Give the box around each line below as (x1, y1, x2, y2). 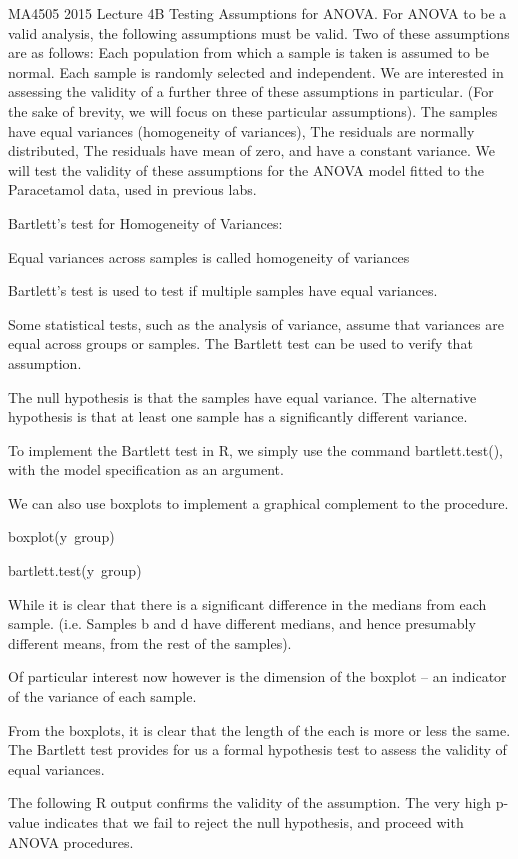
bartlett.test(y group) (8, 560, 142, 581)
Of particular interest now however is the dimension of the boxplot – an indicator (8, 666, 507, 687)
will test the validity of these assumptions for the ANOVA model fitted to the (8, 159, 485, 180)
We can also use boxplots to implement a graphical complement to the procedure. (8, 492, 509, 513)
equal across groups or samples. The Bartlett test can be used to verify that (8, 333, 473, 354)
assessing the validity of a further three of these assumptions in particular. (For (8, 81, 494, 102)
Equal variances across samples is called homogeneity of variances (8, 246, 410, 267)
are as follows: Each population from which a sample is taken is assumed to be (8, 42, 490, 63)
